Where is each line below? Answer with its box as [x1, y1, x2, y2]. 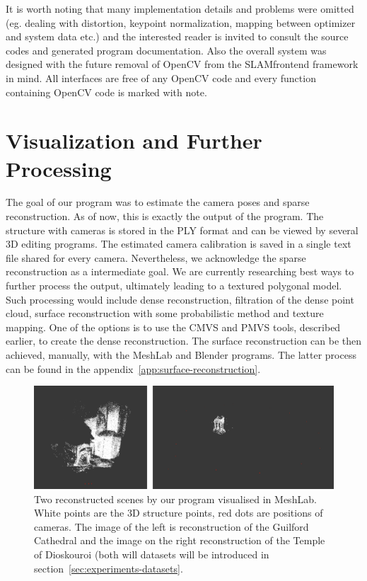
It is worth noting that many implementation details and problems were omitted [6, 1, 354, 16]
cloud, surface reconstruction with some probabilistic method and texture [6, 306, 324, 321]
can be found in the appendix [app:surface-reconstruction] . [6, 361, 261, 376]
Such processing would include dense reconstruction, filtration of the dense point [6, 292, 354, 306]
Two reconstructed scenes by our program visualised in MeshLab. [34, 491, 317, 506]
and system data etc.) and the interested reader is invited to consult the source [6, 29, 349, 44]
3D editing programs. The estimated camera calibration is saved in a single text [6, 236, 351, 251]
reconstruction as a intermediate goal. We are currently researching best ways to [6, 264, 354, 279]
